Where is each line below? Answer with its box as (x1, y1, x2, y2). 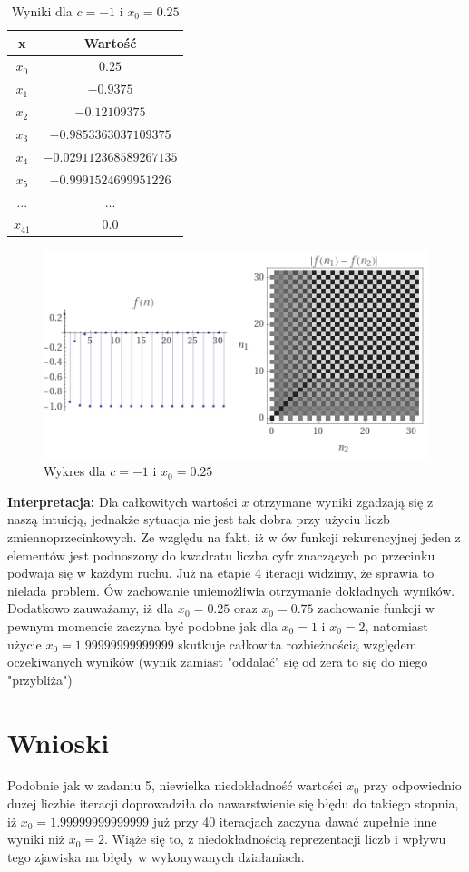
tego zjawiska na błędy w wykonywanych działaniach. (7, 847, 305, 866)
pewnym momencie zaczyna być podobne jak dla (7, 616, 278, 635)
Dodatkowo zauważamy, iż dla (7, 599, 174, 618)
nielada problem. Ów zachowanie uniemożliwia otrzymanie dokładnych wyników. (7, 580, 455, 599)
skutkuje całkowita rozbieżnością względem (178, 634, 417, 653)
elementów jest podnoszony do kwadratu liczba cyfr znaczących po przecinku (7, 545, 435, 564)
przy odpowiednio (363, 776, 462, 795)
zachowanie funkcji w (318, 599, 435, 618)
